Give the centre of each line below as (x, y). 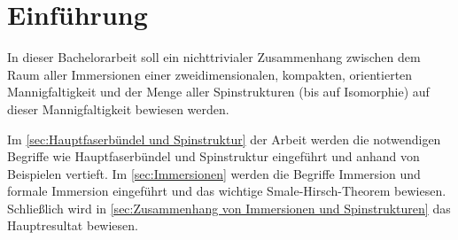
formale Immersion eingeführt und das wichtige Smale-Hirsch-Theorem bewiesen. (227, 191)
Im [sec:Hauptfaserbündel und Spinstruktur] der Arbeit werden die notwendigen (224, 139)
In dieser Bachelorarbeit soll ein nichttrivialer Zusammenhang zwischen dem (214, 57)
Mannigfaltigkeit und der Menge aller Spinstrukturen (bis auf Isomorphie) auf (218, 92)
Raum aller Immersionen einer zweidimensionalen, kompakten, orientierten (210, 74)
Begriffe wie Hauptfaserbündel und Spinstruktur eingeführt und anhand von (213, 156)
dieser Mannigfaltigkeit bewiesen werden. (118, 108)
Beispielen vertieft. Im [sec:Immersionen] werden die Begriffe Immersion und (214, 173)
